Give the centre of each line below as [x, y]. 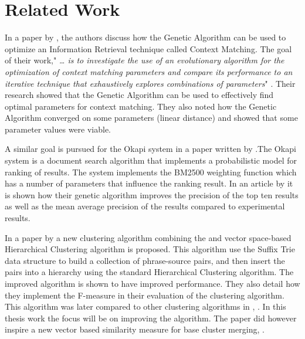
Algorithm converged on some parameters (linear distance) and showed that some [151, 118]
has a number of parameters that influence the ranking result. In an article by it [149, 183]
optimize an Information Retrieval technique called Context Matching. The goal [148, 48]
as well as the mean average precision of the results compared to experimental [145, 206]
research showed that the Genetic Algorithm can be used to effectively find [139, 95]
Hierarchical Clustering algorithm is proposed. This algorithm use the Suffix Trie [150, 249]
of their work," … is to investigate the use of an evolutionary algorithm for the [145, 60]
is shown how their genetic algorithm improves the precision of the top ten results [152, 194]
